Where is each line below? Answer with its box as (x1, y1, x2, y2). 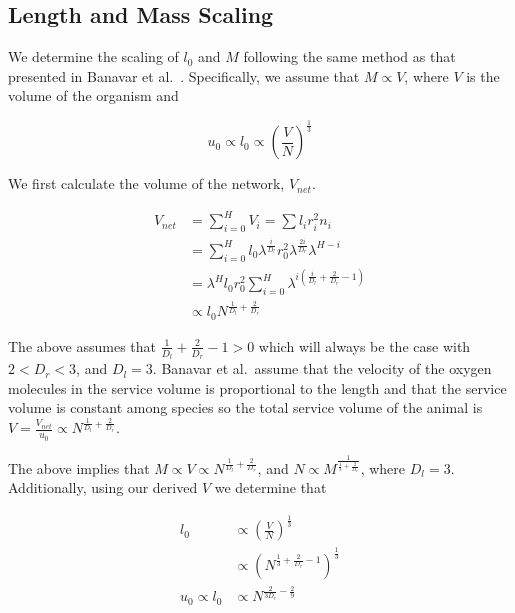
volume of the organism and (8, 85, 179, 106)
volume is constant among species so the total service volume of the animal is (8, 397, 483, 418)
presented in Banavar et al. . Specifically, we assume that (8, 65, 360, 86)
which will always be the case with (258, 335, 471, 356)
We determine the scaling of (8, 46, 179, 67)
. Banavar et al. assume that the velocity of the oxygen (152, 358, 492, 379)
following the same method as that (243, 46, 456, 67)
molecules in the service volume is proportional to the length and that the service (8, 377, 507, 398)
